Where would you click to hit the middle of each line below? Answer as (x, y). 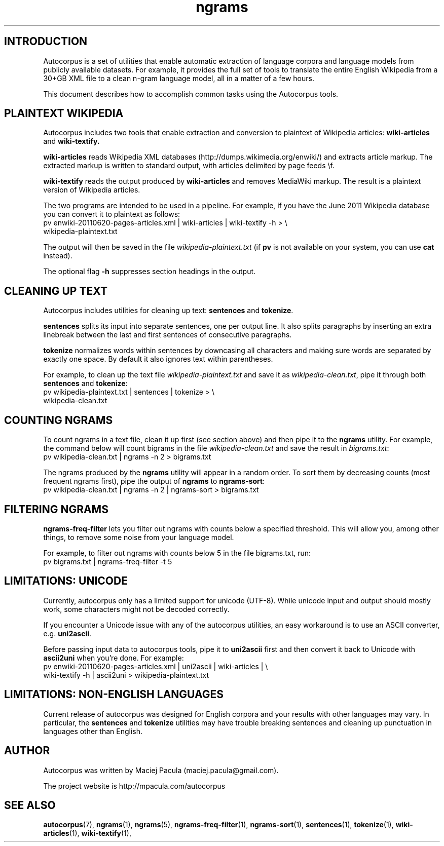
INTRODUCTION (46, 42)
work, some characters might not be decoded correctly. (136, 609)
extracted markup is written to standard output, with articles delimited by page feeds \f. (189, 166)
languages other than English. (93, 731)
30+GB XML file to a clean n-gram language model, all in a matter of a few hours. (179, 78)
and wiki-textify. (71, 141)
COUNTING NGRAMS (59, 420)
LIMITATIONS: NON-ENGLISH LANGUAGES (114, 695)
